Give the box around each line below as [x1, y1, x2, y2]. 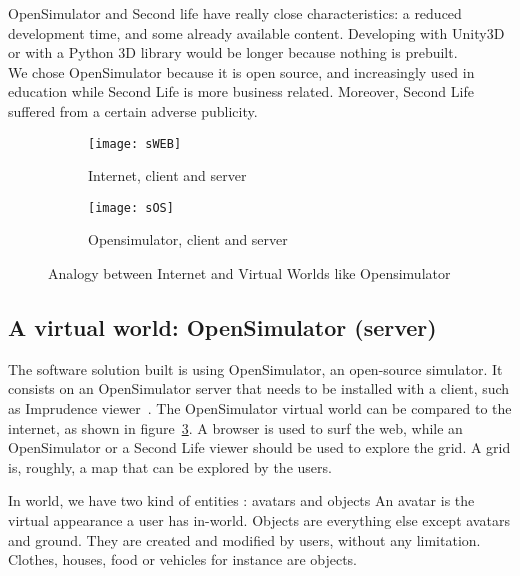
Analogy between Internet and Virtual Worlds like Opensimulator [48, 263, 451, 284]
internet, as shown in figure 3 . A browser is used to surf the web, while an [8, 417, 463, 438]
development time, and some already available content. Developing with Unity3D [8, 22, 505, 43]
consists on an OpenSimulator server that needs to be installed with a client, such [8, 378, 510, 399]
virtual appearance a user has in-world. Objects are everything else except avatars [8, 510, 510, 531]
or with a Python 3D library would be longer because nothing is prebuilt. [8, 42, 458, 63]
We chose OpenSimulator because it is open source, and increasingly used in [8, 61, 475, 82]
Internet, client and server [88, 165, 247, 186]
